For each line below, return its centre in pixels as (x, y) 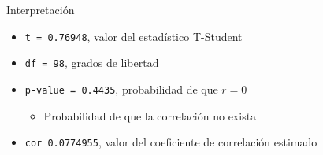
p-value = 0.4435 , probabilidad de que (121, 89)
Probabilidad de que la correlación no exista (150, 115)
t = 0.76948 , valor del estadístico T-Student (134, 36)
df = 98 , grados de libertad (92, 63)
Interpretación (41, 9)
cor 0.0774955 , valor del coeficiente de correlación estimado (171, 142)
